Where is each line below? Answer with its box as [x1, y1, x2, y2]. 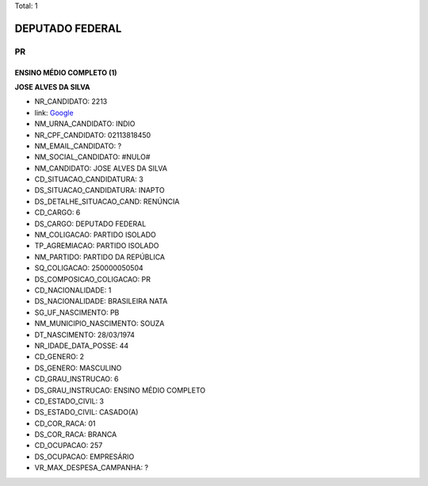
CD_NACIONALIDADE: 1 [34, 285, 112, 295]
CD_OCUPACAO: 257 [34, 441, 103, 450]
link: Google [34, 108, 75, 117]
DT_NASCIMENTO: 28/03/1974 [34, 330, 135, 339]
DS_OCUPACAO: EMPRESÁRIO [34, 452, 135, 461]
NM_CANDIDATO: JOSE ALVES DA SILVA [34, 163, 168, 173]
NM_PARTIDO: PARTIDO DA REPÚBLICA [34, 252, 166, 262]
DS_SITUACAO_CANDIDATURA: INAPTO [34, 186, 166, 195]
